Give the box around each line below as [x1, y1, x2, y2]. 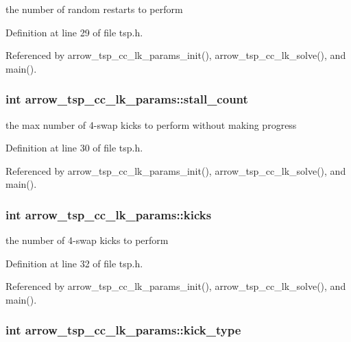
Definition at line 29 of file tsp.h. [5, 25, 143, 39]
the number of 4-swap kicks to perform [5, 233, 169, 247]
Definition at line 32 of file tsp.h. [5, 256, 143, 270]
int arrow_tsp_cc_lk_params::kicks [5, 206, 212, 223]
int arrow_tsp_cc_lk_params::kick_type [5, 321, 241, 339]
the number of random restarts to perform [5, 2, 183, 16]
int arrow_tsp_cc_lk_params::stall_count [5, 90, 248, 108]
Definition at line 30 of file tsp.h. [5, 141, 143, 155]
